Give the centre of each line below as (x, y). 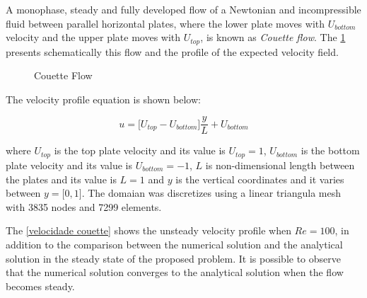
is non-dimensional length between (280, 165)
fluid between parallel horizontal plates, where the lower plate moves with (165, 23)
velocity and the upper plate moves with (93, 37)
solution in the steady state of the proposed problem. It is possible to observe (173, 258)
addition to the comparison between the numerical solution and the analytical (174, 244)
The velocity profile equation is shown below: (103, 99)
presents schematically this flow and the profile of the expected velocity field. (172, 51)
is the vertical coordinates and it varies (260, 179)
